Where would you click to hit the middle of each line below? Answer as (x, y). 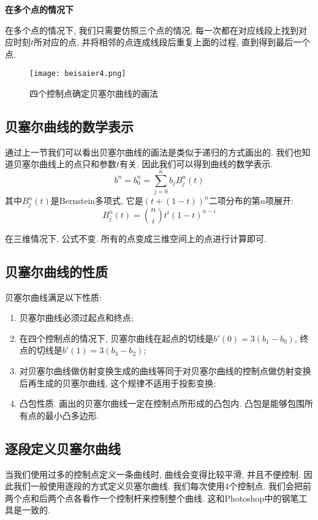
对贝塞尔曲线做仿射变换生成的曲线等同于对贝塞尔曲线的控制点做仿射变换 (165, 371)
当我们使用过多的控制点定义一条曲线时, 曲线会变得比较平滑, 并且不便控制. (153, 474)
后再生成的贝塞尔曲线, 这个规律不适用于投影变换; (118, 382)
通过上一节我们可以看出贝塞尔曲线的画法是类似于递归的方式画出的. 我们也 (153, 152)
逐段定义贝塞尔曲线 (63, 448)
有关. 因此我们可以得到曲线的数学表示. (196, 164)
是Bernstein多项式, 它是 (97, 201)
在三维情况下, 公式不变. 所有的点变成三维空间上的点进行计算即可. (136, 238)
